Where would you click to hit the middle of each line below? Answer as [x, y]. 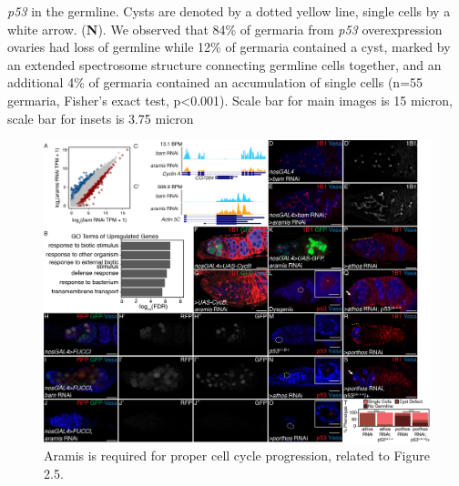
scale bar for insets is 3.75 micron [101, 118]
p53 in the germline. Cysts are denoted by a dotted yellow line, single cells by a [229, 11]
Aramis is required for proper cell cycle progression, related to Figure [237, 456]
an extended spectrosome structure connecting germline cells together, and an [224, 64]
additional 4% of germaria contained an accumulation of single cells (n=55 [215, 82]
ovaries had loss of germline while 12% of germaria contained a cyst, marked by [229, 47]
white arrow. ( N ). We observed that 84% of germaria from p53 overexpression [225, 29]
